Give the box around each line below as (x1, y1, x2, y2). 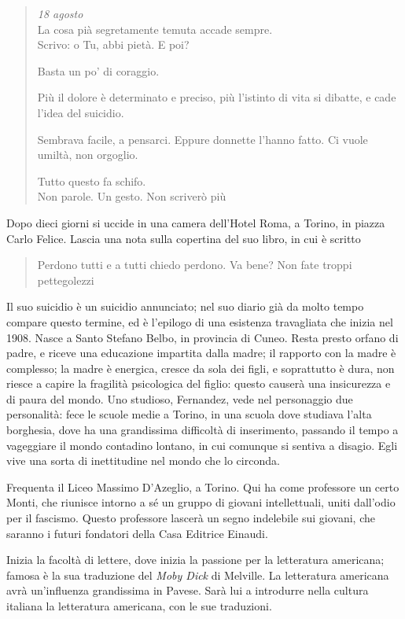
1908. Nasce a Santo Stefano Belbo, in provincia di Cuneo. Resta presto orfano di (6, 329, 399, 345)
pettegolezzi (37, 271, 94, 288)
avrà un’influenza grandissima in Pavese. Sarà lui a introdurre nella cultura (6, 582, 369, 599)
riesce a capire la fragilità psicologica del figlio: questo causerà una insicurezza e (6, 375, 391, 392)
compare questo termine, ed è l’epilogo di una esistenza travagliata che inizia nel (6, 313, 393, 330)
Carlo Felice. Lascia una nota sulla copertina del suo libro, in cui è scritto (6, 230, 361, 246)
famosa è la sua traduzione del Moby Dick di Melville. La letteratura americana (6, 566, 389, 583)
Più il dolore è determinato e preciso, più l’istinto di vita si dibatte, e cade (37, 89, 396, 105)
